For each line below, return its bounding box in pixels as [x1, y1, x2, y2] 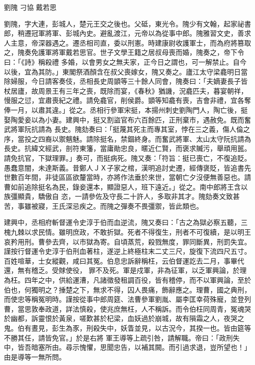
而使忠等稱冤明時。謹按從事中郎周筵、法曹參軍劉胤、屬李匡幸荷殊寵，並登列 [4, 294, 251, 304]
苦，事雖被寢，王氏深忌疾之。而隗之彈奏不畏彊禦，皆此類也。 [4, 200, 203, 211]
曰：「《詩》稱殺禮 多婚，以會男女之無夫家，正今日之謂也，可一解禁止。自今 [4, 56, 247, 67]
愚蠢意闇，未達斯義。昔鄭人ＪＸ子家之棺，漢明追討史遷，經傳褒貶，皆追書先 [4, 162, 251, 172]
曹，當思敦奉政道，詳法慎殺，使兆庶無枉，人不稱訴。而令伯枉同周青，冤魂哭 [4, 303, 251, 314]
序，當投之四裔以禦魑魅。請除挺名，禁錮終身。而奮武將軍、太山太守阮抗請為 [4, 133, 251, 144]
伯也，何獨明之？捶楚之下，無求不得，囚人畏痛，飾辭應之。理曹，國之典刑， [4, 284, 251, 294]
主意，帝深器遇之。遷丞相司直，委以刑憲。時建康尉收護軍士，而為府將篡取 [10, 37, 251, 48]
